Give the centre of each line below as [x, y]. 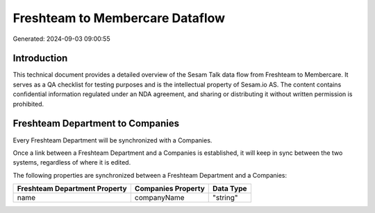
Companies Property [169, 189]
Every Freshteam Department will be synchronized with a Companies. [112, 140]
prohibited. [28, 104]
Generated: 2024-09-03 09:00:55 [61, 39]
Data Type [230, 189]
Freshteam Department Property [72, 189]
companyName [159, 198]
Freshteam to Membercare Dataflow [119, 18]
